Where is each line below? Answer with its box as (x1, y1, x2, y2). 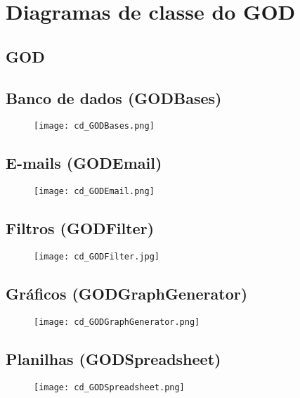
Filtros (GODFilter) (6, 217, 155, 239)
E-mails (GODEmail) (6, 152, 162, 174)
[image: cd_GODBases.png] (34, 121, 155, 131)
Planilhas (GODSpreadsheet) (6, 347, 221, 369)
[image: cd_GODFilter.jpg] (34, 252, 159, 262)
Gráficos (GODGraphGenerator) (6, 283, 248, 304)
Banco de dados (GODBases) (6, 86, 222, 108)
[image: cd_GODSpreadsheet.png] (34, 382, 185, 392)
